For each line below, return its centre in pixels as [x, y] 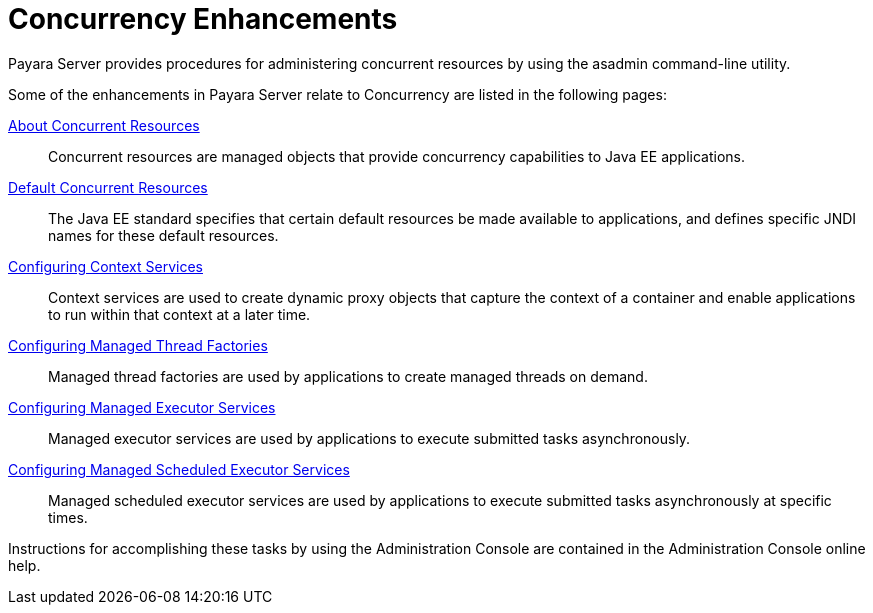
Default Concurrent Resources [108, 187]
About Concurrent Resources [104, 125]
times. [68, 517]
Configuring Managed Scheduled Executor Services [179, 469]
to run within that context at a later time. [179, 314]
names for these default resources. [163, 235]
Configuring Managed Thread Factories [138, 345]
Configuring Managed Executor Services [142, 407]
